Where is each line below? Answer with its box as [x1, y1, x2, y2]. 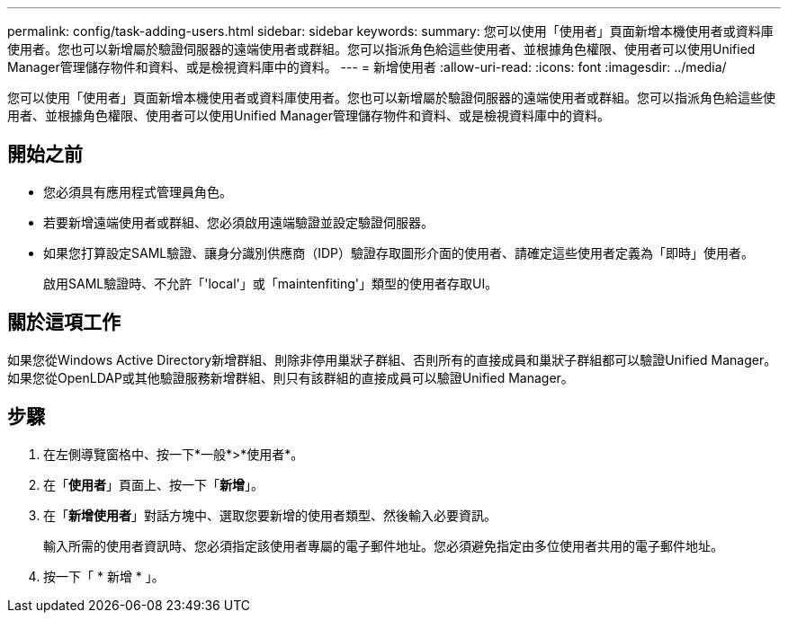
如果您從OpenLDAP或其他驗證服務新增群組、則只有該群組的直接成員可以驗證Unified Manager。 [7, 369, 574, 385]
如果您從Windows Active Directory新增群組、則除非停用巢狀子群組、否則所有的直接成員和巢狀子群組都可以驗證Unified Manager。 [7, 351, 777, 368]
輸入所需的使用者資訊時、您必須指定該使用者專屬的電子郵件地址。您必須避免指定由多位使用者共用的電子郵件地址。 [43, 537, 723, 554]
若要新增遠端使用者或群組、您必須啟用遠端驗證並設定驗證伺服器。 [43, 214, 434, 230]
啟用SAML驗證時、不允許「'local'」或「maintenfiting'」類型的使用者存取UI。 [43, 275, 498, 291]
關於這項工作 [7, 311, 121, 334]
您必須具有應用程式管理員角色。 [43, 183, 232, 199]
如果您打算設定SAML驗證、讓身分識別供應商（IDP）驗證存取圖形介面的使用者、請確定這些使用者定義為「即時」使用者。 [43, 244, 755, 261]
